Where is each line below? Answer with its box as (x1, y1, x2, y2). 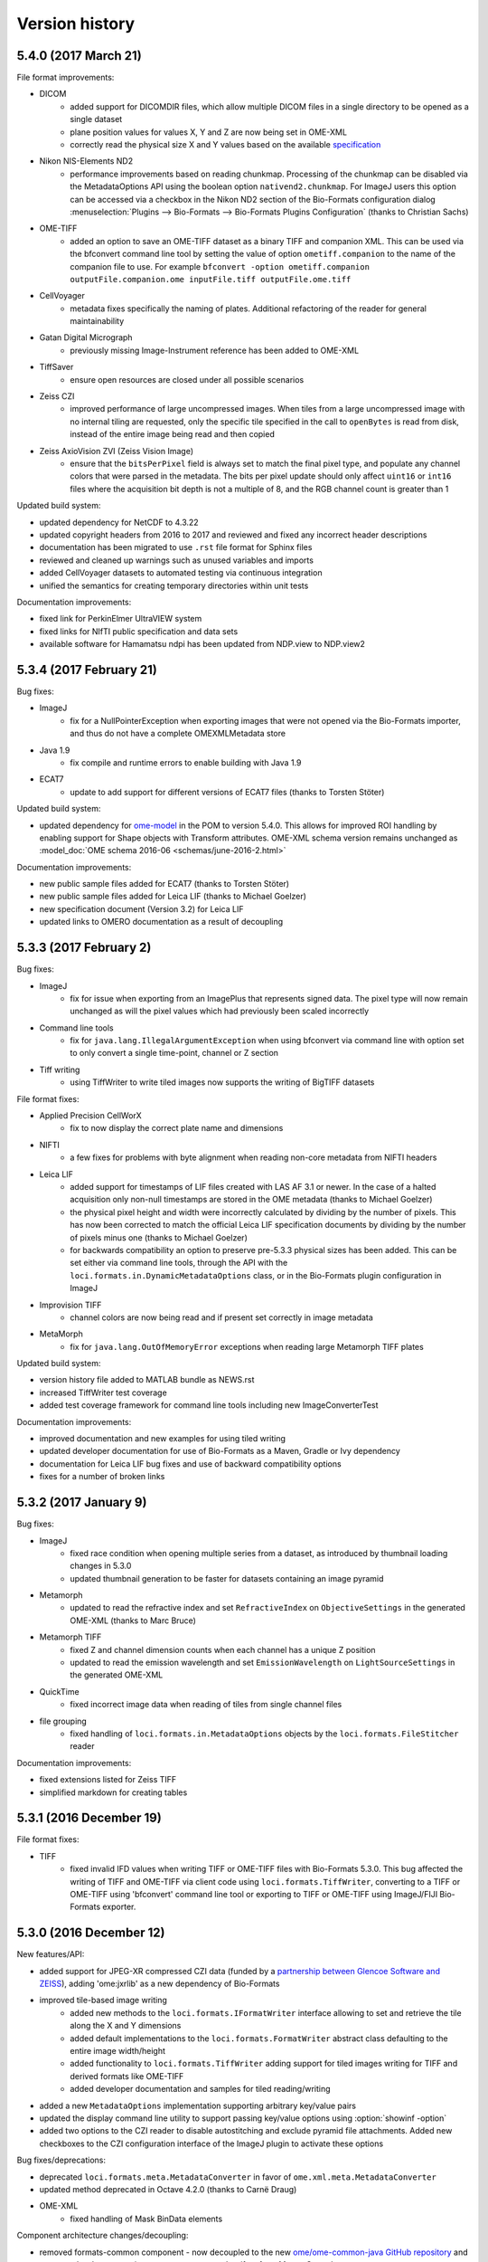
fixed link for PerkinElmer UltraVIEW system (39, 613, 202, 624)
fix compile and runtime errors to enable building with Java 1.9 (70, 756, 302, 768)
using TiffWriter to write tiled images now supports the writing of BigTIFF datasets (70, 1077, 375, 1088)
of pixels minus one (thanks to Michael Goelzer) (70, 1231, 248, 1243)
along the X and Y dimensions (70, 2020, 182, 2031)
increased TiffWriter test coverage (39, 1387, 167, 1398)
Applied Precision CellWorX (39, 1110, 142, 1121)
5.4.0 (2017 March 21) (16, 48, 142, 63)
